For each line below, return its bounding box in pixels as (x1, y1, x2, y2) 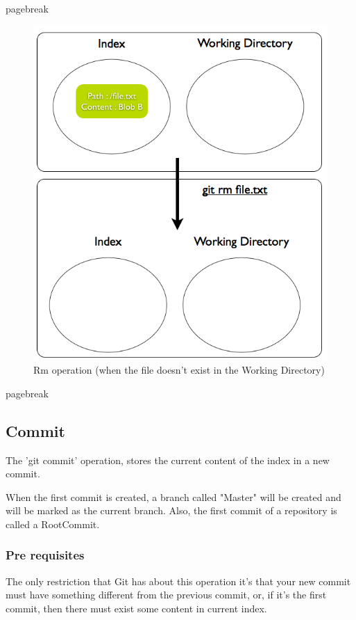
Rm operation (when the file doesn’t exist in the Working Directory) (33, 363, 325, 377)
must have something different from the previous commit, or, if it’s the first (6, 587, 327, 602)
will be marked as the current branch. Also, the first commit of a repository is (6, 503, 337, 518)
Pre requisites (6, 546, 85, 564)
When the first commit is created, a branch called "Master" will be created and (6, 489, 341, 504)
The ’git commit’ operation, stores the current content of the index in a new (6, 452, 330, 467)
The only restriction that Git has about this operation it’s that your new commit (6, 573, 351, 588)
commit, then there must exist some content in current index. (6, 601, 267, 615)
